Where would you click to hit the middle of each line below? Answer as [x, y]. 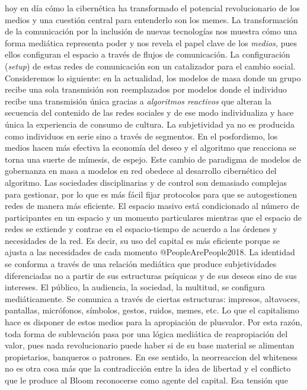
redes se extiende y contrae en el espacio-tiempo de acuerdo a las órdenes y [141, 229]
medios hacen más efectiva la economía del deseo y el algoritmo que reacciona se [151, 148]
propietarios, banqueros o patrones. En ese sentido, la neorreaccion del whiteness [151, 356]
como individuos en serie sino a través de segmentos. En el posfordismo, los [141, 136]
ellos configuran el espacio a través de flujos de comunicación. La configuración [148, 54]
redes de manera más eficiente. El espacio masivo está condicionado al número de [152, 206]
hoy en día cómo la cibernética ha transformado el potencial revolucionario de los [152, 8]
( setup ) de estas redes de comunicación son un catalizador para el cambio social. [150, 66]
